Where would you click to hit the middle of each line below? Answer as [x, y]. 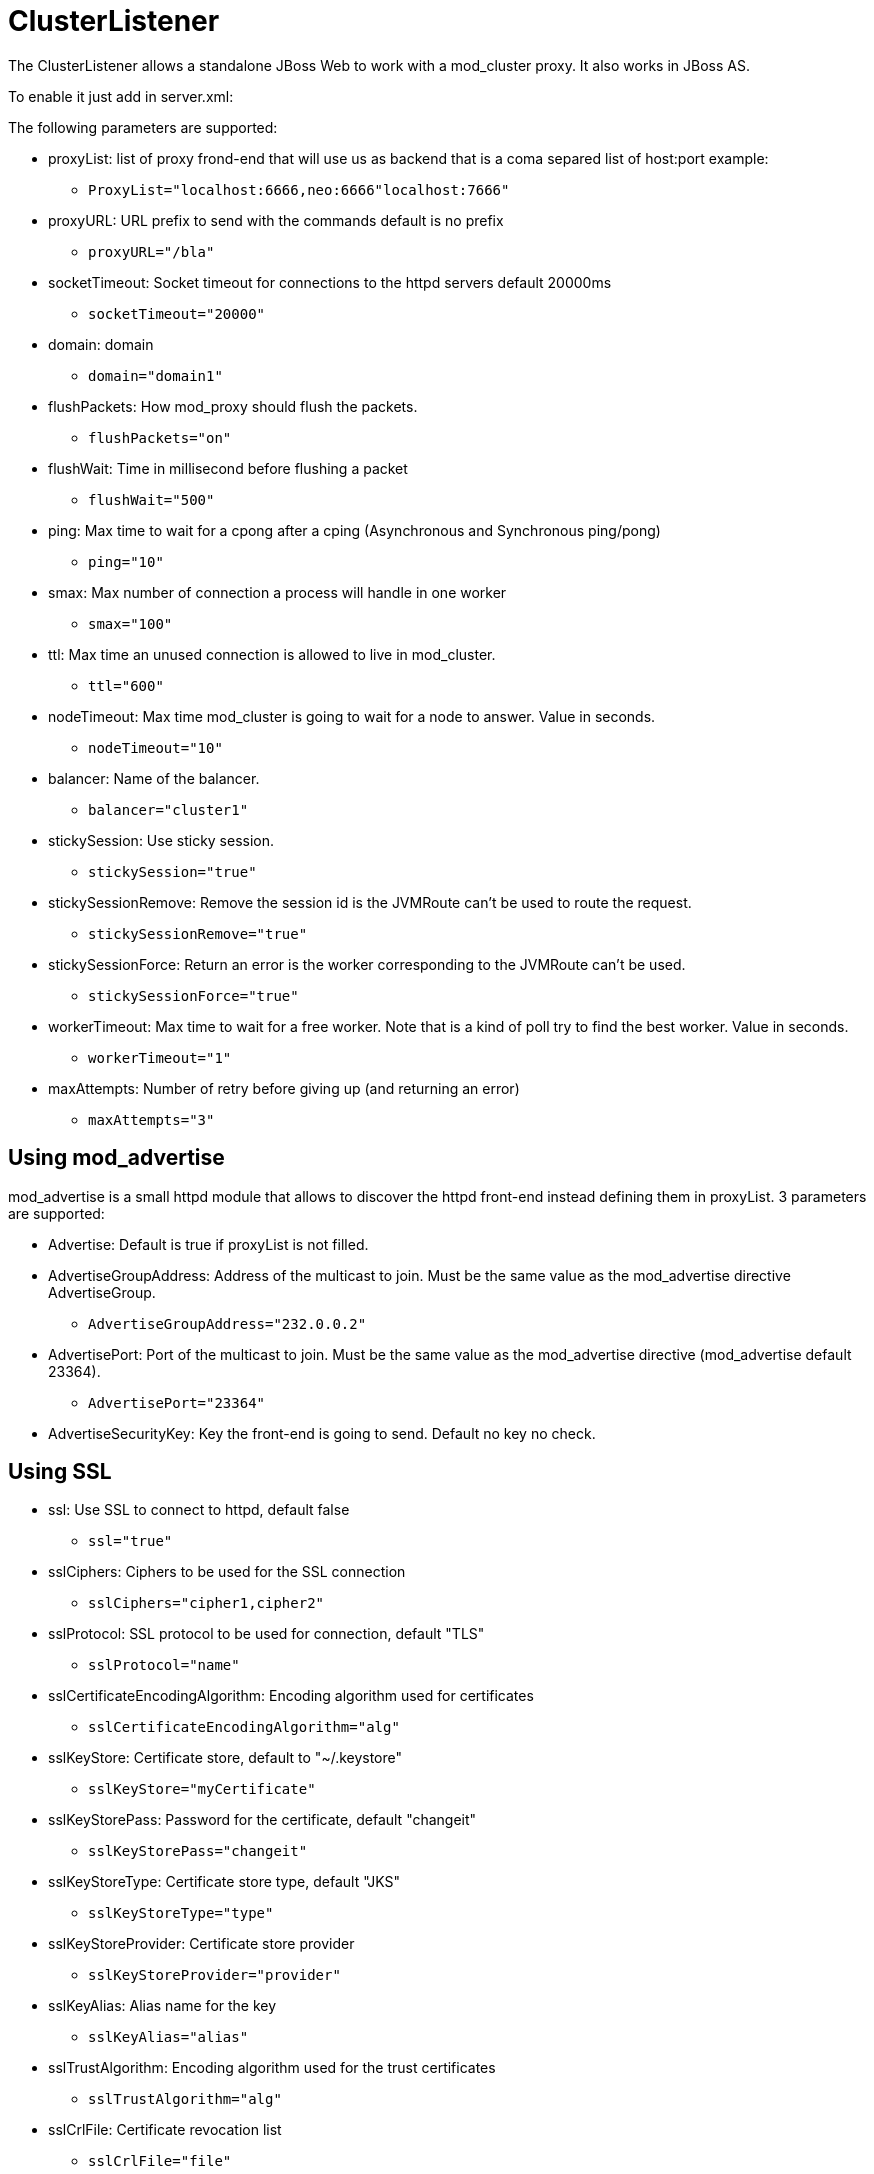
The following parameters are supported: [143, 127]
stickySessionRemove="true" [198, 933]
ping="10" [126, 561]
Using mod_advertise [116, 1158]
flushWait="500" [151, 499]
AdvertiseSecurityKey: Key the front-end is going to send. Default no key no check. [322, 1433]
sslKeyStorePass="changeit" [198, 1851]
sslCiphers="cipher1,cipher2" [206, 1603]
